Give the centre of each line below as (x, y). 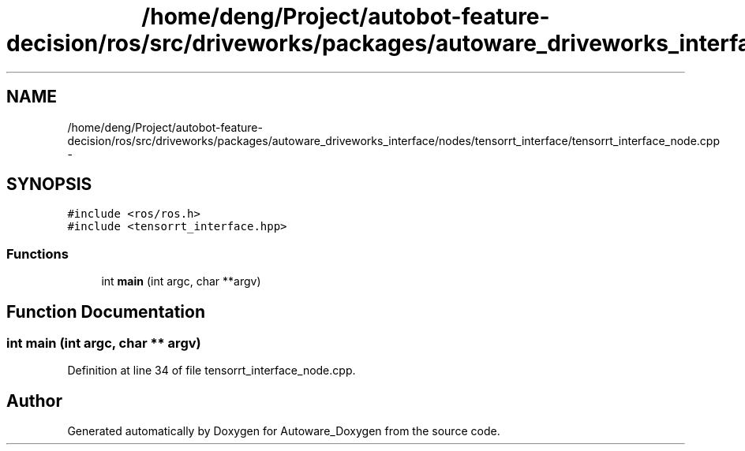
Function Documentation (106, 311)
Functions (37, 253)
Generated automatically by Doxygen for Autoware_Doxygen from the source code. (284, 431)
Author (34, 401)
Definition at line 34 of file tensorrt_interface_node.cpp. (212, 371)
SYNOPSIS (49, 184)
